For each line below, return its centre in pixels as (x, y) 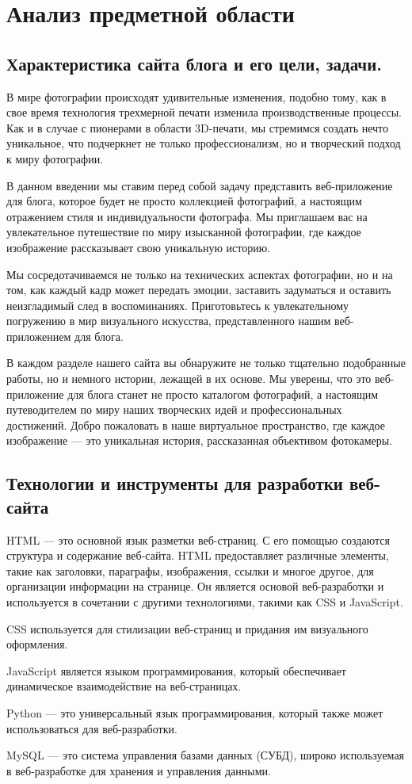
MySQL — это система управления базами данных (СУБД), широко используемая (206, 755)
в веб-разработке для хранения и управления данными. (139, 770)
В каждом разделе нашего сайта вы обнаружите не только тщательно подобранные (206, 363)
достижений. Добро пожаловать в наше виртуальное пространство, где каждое (196, 425)
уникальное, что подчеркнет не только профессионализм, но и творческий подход (204, 143)
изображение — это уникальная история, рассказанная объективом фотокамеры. (200, 440)
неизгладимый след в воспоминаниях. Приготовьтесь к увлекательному (178, 305)
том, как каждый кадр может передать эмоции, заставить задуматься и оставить (199, 290)
